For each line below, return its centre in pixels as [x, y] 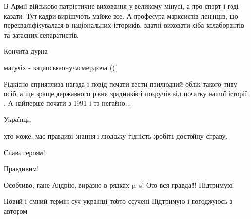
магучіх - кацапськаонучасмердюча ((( [61, 67]
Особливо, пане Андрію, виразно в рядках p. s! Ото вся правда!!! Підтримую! [119, 185]
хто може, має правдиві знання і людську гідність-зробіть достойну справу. [116, 135]
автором [16, 210]
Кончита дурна [26, 51]
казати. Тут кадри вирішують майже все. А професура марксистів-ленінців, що [121, 15]
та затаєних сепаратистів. [41, 34]
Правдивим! [21, 169]
